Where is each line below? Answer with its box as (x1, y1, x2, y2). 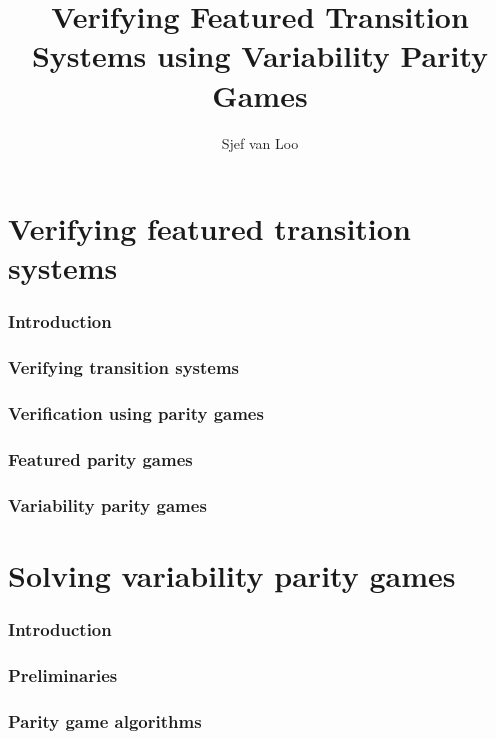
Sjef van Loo (221, 132, 299, 153)
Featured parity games (8, 446, 193, 471)
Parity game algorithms (8, 708, 202, 733)
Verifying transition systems (8, 355, 240, 380)
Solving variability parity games (8, 554, 456, 595)
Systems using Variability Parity (31, 35, 489, 76)
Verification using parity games (8, 401, 264, 426)
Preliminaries (8, 662, 118, 687)
